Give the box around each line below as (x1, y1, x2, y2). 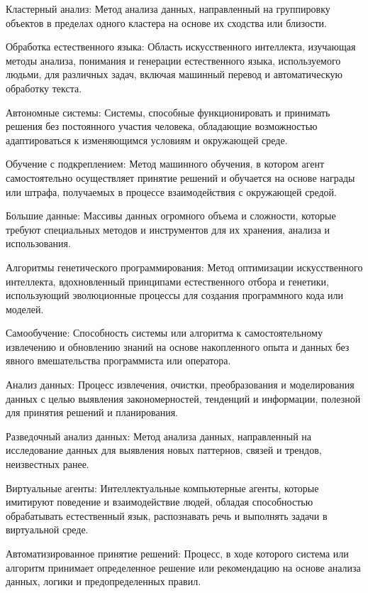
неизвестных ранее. (6, 457, 89, 472)
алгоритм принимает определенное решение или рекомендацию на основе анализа (6, 560, 361, 575)
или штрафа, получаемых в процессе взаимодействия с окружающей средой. (6, 184, 337, 199)
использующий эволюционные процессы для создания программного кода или (6, 288, 344, 303)
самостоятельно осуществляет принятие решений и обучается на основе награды (6, 170, 355, 185)
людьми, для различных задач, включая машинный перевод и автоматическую (6, 67, 342, 82)
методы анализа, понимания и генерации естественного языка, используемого (6, 53, 341, 67)
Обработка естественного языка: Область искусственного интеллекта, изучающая (6, 39, 356, 54)
